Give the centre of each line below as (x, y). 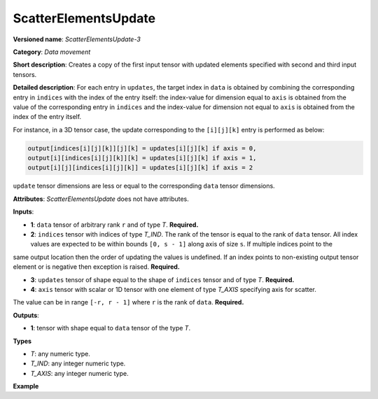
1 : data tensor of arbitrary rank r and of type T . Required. (114, 225)
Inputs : (23, 212)
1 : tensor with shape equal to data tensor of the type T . (111, 328)
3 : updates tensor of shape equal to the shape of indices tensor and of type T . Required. (162, 279)
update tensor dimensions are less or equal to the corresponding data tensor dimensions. (144, 186)
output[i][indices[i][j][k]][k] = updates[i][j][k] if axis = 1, (142, 158)
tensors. (25, 74)
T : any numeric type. (60, 353)
